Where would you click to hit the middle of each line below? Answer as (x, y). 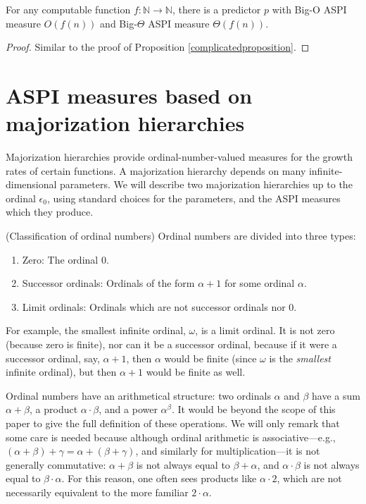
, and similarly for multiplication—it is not (228, 451)
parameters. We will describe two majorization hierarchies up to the (206, 184)
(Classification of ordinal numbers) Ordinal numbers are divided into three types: (181, 236)
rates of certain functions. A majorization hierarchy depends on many (156, 170)
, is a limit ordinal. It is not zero (265, 330)
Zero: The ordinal (60, 259)
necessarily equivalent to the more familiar (97, 492)
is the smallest (300, 358)
